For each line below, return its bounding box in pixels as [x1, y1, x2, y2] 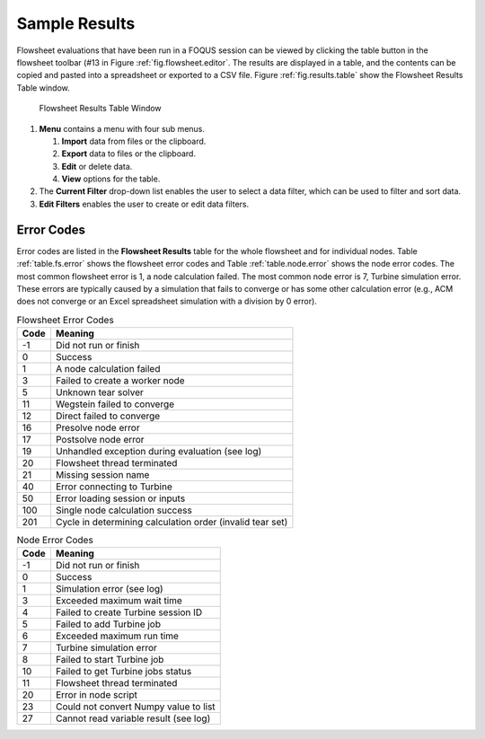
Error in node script [55, 689, 138, 701]
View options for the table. [61, 173, 161, 184]
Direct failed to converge [55, 409, 161, 422]
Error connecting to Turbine [55, 480, 172, 493]
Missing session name [55, 469, 150, 481]
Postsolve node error [55, 434, 145, 446]
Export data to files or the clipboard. [61, 148, 197, 159]
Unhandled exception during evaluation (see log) [55, 445, 262, 458]
